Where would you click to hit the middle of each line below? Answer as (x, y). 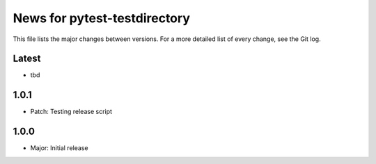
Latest (27, 59)
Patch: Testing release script (71, 112)
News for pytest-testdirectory (102, 18)
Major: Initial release (59, 148)
